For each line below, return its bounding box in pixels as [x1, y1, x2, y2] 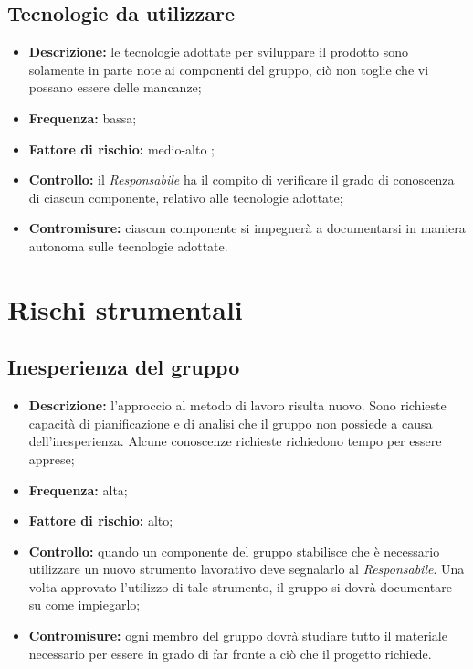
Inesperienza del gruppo [7, 353, 240, 381]
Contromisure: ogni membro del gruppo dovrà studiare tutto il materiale [28, 626, 447, 645]
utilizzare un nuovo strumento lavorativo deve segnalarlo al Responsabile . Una [28, 559, 465, 579]
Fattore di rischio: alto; [28, 511, 173, 530]
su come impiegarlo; [28, 595, 141, 614]
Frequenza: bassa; [28, 108, 137, 127]
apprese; [28, 449, 75, 468]
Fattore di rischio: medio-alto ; [28, 139, 215, 158]
